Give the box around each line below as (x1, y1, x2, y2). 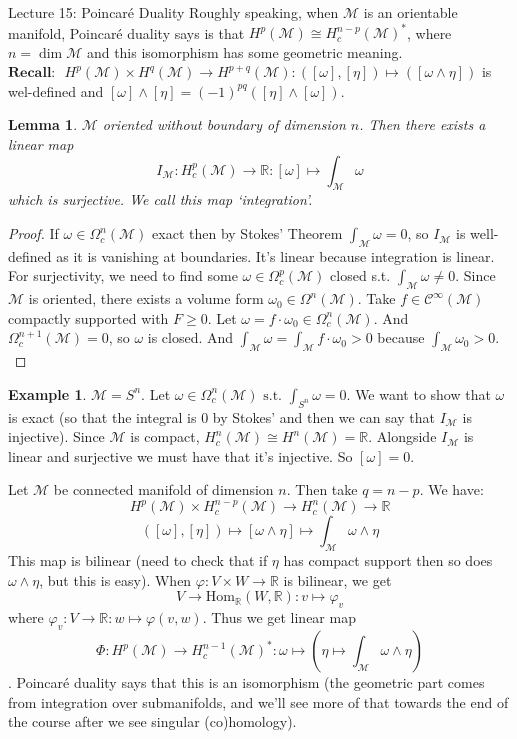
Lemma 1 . (8, 114, 78, 135)
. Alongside (368, 426, 437, 447)
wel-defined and (8, 80, 104, 101)
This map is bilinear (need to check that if (8, 550, 268, 571)
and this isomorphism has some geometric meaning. (86, 41, 403, 62)
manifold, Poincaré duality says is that (8, 22, 245, 43)
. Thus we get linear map (202, 607, 356, 628)
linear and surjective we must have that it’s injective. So (8, 445, 353, 466)
